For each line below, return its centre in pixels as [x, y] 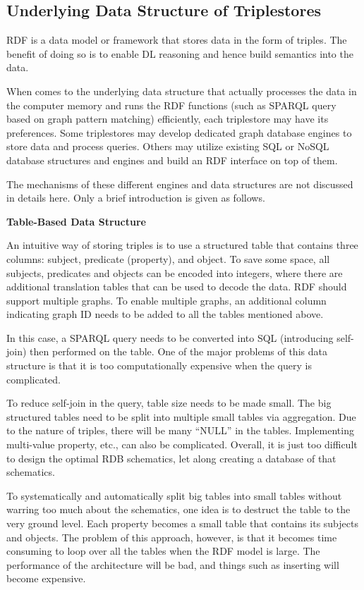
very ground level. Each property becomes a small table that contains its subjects [182, 523]
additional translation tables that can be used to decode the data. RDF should [177, 287]
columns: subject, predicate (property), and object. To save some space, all [168, 258]
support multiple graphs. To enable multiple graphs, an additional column [166, 300]
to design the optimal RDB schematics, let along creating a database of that [171, 458]
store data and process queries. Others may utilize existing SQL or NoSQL [168, 146]
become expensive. [46, 578]
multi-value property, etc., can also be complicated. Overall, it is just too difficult [182, 444]
